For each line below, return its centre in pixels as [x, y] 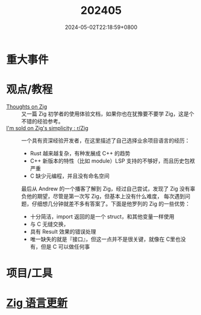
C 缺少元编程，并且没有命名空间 [70, 176]
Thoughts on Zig [27, 107]
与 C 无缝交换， [49, 224]
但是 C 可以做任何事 [65, 246]
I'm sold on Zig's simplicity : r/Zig [47, 128]
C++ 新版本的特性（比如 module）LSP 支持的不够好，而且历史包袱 [113, 161]
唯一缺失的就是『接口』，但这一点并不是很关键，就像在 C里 [103, 239]
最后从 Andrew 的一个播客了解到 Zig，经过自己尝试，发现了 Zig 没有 [106, 189]
